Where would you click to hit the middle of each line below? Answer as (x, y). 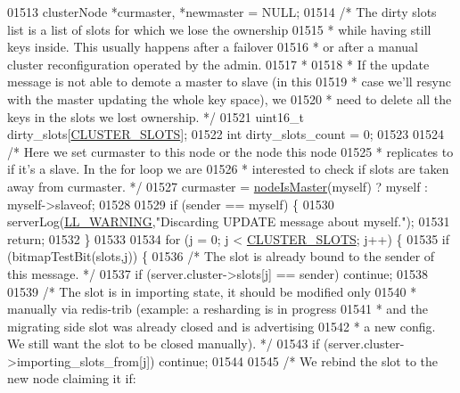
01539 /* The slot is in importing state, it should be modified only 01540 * (212, 291)
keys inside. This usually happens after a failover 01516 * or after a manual (213, 47)
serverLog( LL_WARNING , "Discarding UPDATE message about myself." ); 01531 (229, 221)
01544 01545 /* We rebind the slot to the (325, 360)
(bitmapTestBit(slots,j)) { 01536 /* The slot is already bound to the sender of (221, 256)
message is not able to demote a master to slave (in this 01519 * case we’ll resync (229, 82)
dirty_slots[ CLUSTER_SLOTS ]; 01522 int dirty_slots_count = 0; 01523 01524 (226, 134)
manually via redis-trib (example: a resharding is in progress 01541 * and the (218, 309)
